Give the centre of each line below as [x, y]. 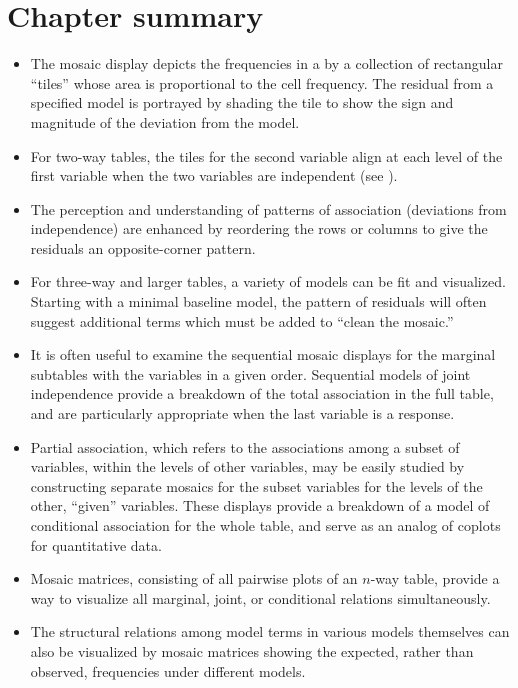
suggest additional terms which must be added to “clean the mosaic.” [242, 320]
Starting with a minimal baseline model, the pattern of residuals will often [258, 301]
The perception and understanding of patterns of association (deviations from [268, 208]
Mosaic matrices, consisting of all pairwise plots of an [194, 578]
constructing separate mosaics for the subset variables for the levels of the [256, 485]
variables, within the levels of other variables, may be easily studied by [247, 466]
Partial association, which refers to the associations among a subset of [245, 446]
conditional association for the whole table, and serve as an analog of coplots [265, 525]
